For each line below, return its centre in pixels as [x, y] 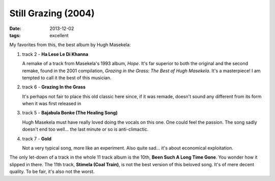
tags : [15, 35]
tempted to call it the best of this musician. [67, 78]
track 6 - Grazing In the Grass [54, 87]
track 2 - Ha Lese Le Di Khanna [55, 54]
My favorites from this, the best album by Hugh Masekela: [70, 45]
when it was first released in [52, 104]
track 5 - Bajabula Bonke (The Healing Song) [70, 113]
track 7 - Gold [37, 139]
